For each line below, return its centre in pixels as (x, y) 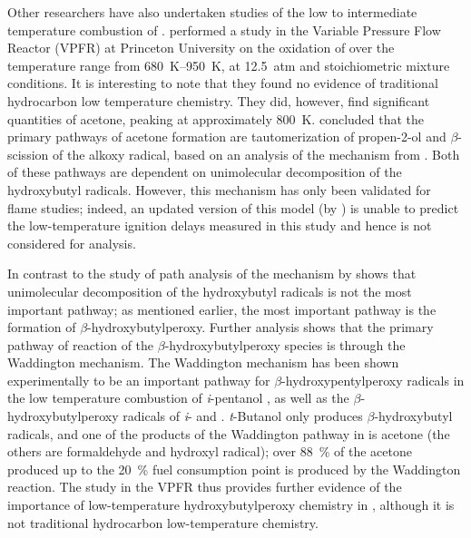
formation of (42, 327)
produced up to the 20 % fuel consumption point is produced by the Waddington (234, 469)
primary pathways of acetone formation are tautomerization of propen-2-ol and (227, 137)
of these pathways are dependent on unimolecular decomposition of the (205, 172)
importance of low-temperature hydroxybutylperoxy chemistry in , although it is (231, 505)
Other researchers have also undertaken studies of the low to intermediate (212, 12)
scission (28, 154)
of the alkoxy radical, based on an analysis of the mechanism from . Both (256, 154)
